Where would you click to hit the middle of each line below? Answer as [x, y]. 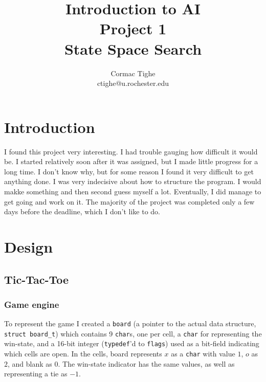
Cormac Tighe [133, 73]
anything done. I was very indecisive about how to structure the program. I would [133, 181]
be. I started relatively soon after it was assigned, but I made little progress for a [131, 161]
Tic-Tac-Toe [37, 279]
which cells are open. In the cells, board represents [83, 354]
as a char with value [203, 354]
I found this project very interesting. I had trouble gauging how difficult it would [131, 151]
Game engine [32, 304]
